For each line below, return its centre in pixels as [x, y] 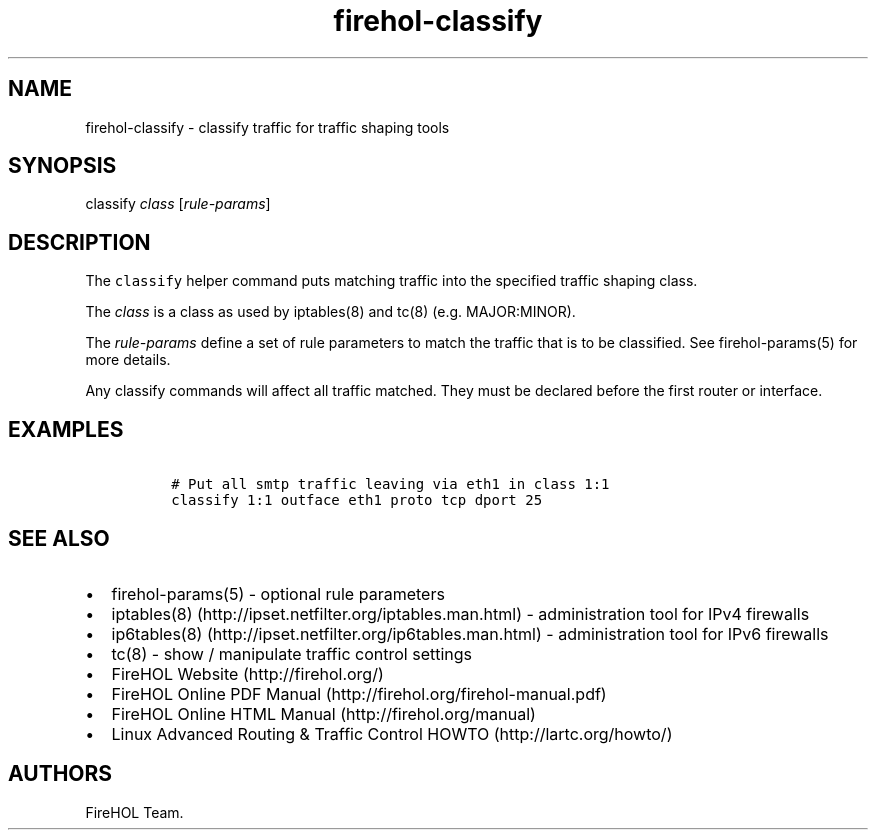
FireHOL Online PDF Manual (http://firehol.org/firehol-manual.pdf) [359, 693]
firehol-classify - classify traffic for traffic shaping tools [267, 127]
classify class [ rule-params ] [178, 204]
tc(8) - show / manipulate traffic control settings [292, 653]
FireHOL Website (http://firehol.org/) [247, 673]
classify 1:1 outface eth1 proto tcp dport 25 [357, 500]
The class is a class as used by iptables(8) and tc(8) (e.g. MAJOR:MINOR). [330, 312]
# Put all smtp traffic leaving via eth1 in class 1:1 [390, 484]
